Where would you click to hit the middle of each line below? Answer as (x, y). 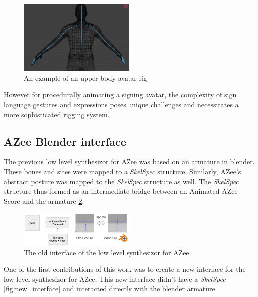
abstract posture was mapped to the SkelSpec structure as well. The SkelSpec (121, 181)
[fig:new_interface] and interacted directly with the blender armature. (111, 288)
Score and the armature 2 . (44, 201)
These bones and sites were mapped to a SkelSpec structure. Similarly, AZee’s (123, 172)
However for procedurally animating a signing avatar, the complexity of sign (120, 94)
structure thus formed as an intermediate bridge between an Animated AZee (121, 191)
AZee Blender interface (65, 141)
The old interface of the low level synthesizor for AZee (107, 252)
